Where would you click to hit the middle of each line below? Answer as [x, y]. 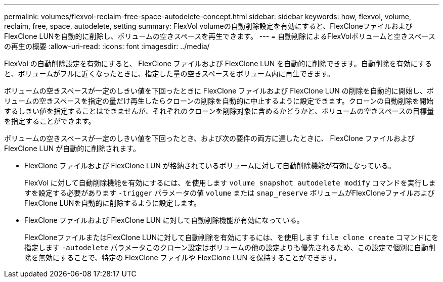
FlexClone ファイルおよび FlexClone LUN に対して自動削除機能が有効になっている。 [164, 220]
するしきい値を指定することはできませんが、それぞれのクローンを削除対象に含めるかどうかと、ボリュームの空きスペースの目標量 [219, 111]
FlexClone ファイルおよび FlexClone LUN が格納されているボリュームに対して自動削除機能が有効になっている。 [210, 166]
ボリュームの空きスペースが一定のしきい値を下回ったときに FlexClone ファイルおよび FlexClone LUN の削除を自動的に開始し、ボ [219, 91]
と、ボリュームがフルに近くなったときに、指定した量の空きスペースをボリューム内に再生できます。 [169, 74]
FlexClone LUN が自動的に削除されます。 [72, 148]
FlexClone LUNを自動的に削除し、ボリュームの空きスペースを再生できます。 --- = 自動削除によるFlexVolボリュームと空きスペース [220, 36]
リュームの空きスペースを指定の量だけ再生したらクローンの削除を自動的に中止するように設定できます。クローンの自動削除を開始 [219, 101]
